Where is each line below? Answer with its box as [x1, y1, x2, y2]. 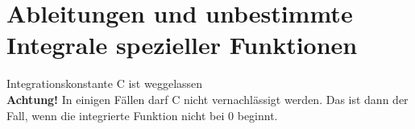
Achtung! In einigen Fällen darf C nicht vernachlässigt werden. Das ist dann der [6, 90, 409, 107]
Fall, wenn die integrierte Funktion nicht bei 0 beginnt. [6, 106, 278, 123]
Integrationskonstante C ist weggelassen [6, 75, 203, 92]
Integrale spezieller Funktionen [6, 28, 358, 61]
